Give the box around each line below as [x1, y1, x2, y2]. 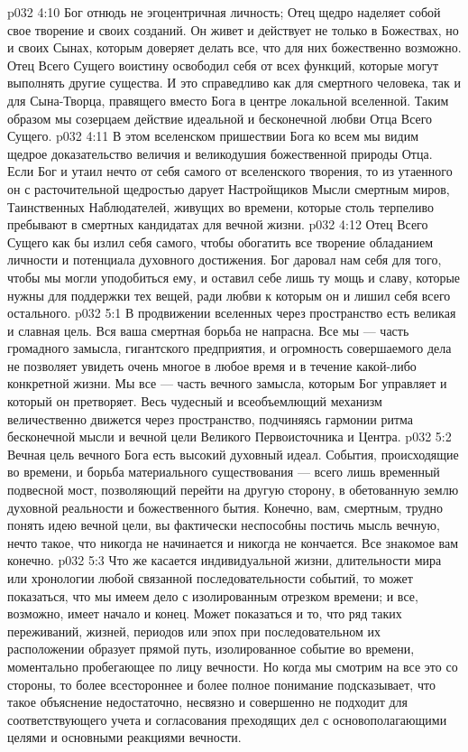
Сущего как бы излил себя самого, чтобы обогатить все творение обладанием [7, 232, 434, 251]
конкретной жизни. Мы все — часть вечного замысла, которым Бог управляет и [7, 374, 447, 393]
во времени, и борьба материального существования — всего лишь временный [7, 462, 440, 481]
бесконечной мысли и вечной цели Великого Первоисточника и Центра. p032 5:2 [7, 427, 452, 446]
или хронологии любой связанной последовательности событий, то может [7, 569, 413, 587]
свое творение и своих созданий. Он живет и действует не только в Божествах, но [7, 20, 459, 39]
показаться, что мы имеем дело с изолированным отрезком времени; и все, [7, 586, 418, 605]
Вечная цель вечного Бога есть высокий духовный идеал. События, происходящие [7, 444, 459, 463]
